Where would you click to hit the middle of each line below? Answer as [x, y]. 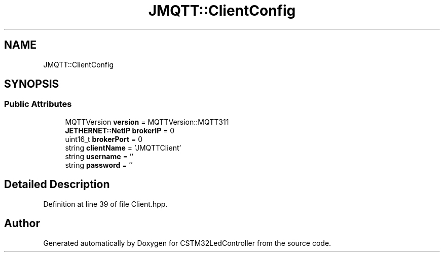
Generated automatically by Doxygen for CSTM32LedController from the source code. [187, 243]
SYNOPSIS [32, 84]
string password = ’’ [99, 165]
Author [22, 224]
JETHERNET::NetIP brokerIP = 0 [120, 130]
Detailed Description [57, 185]
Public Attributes [38, 104]
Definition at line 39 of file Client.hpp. [105, 204]
